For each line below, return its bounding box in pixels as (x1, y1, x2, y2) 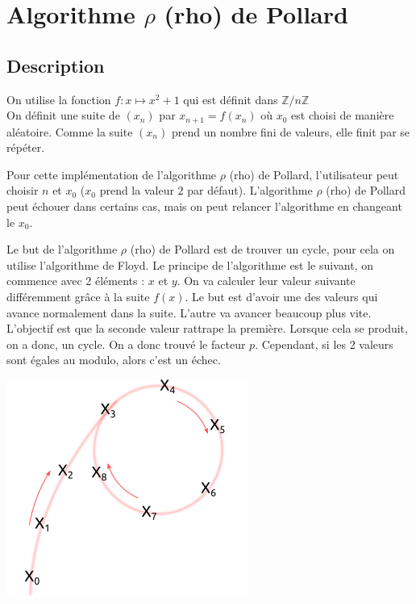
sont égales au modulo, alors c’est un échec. (6, 351, 221, 368)
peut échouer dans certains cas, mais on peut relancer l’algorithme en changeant (6, 198, 402, 214)
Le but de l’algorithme (6, 241, 118, 258)
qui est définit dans (183, 90, 278, 107)
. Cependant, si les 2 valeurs (255, 335, 393, 352)
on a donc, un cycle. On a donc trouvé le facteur (6, 335, 246, 352)
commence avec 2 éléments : (6, 272, 145, 289)
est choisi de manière (291, 107, 394, 124)
